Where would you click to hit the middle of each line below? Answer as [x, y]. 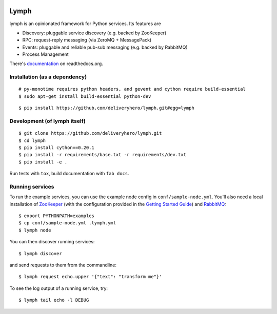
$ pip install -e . [43, 162]
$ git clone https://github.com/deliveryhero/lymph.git [90, 133]
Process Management [45, 54]
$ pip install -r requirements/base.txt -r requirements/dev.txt [103, 155]
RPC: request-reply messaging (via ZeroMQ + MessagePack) [87, 40]
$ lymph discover [40, 253]
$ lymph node [35, 230]
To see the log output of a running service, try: [58, 288]
